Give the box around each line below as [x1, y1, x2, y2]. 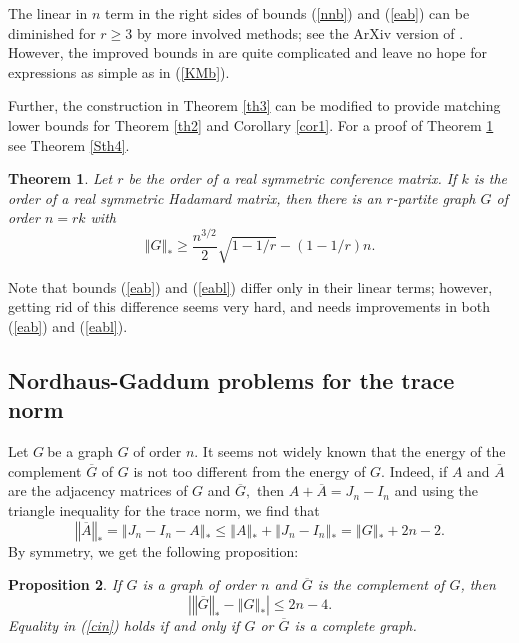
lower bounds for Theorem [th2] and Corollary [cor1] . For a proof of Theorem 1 [8, 114, 494, 135]
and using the [394, 480, 478, 501]
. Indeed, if [381, 460, 448, 481]
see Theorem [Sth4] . [8, 134, 130, 155]
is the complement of [317, 574, 445, 595]
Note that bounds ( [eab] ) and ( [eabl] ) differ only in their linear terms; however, [8, 276, 493, 297]
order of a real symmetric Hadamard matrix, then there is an [8, 187, 382, 208]
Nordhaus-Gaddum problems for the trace [8, 365, 455, 396]
